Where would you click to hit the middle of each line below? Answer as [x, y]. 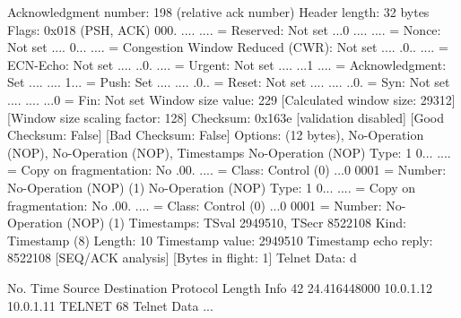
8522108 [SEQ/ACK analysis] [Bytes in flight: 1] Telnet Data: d [182, 258]
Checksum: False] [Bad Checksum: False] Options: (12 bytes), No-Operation [216, 135]
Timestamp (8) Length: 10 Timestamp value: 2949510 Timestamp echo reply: [220, 240]
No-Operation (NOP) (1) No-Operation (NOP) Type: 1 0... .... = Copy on [212, 187]
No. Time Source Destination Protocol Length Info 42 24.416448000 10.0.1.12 [220, 287]
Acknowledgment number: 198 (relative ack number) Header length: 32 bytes [218, 12]
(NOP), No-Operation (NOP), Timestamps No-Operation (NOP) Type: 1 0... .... [229, 152]
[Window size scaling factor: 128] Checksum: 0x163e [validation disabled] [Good [226, 117]
